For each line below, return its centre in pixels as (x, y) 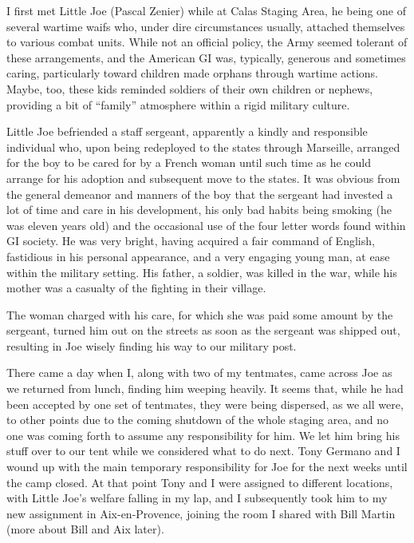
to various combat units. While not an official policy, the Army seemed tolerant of (207, 42)
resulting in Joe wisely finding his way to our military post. (152, 345)
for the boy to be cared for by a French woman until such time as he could (189, 163)
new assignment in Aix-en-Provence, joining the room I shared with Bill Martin (201, 513)
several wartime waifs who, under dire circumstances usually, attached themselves (206, 26)
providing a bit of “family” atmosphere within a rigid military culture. (178, 104)
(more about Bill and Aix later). (85, 529)
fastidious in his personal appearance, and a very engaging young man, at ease (198, 256)
